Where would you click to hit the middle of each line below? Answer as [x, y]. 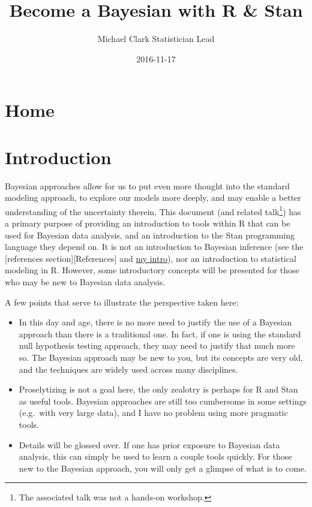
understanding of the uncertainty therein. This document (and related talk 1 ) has [153, 210]
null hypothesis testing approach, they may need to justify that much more [157, 345]
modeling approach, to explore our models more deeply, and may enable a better [153, 197]
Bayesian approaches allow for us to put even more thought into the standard [147, 185]
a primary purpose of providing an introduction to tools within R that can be [148, 223]
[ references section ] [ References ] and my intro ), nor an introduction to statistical [151, 258]
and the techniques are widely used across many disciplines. [128, 369]
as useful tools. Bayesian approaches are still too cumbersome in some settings [163, 401]
